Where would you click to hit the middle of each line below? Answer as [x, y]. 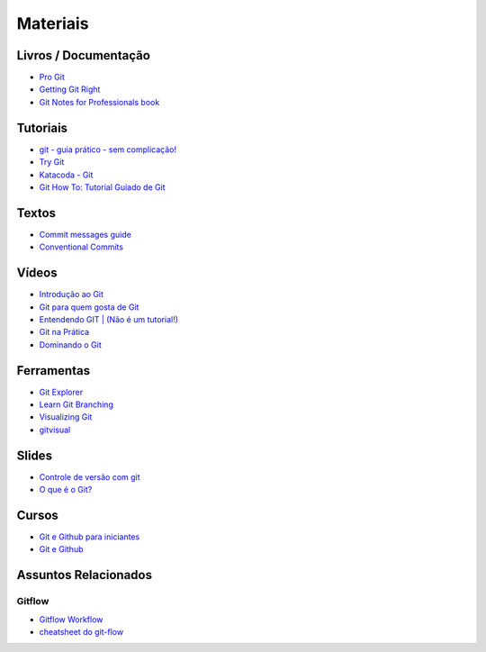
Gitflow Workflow [71, 619]
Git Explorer [61, 392]
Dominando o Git [71, 344]
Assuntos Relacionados [85, 575]
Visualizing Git [66, 417]
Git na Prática [64, 332]
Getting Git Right [70, 89]
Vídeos [37, 273]
